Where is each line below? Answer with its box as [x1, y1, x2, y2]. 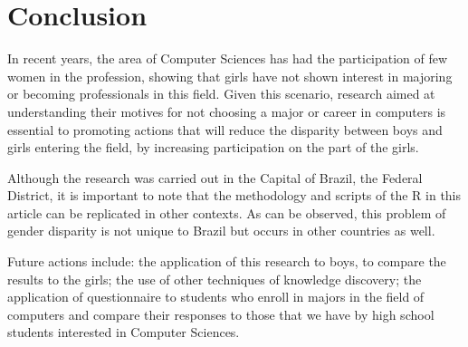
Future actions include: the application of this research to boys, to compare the [7, 252, 446, 271]
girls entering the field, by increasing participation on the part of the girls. [7, 138, 419, 157]
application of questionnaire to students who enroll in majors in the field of [7, 287, 425, 306]
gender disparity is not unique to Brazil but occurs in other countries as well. [7, 221, 435, 240]
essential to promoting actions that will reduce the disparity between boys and [7, 120, 443, 139]
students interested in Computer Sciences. [7, 323, 240, 342]
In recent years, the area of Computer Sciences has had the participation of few [7, 49, 448, 68]
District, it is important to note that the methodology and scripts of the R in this [7, 186, 462, 205]
